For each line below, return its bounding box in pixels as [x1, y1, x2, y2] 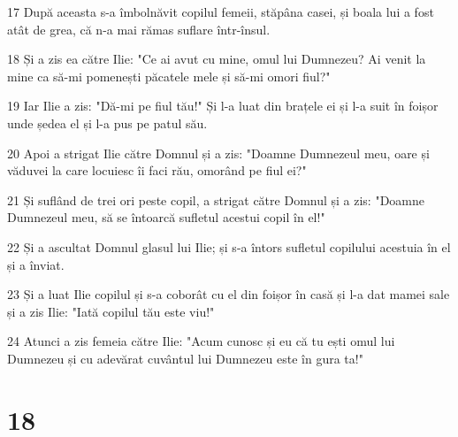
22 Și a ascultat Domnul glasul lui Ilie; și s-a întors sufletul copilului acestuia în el [7, 237, 451, 256]
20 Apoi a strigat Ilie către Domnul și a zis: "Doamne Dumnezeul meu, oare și [7, 143, 430, 162]
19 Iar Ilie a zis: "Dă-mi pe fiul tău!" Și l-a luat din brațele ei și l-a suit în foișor [7, 96, 439, 115]
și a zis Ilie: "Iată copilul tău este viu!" [7, 302, 215, 320]
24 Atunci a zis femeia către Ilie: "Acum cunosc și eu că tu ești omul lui [7, 332, 395, 350]
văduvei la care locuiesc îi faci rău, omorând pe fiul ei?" [7, 161, 307, 180]
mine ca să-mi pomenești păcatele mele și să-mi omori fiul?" [7, 66, 331, 85]
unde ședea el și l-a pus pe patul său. [7, 113, 208, 132]
